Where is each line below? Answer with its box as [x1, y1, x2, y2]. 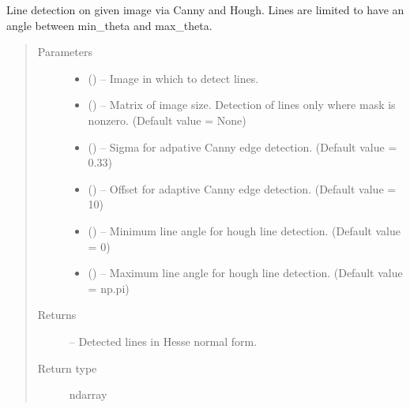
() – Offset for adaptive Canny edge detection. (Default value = [88, 180, 397, 197]
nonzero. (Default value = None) [88, 111, 246, 128]
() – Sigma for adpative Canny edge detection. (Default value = [88, 138, 397, 155]
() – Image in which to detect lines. [88, 69, 259, 86]
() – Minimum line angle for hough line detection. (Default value [88, 222, 401, 238]
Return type [37, 359, 97, 376]
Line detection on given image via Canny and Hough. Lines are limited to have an [6, 2, 404, 17]
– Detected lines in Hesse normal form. [69, 332, 258, 349]
